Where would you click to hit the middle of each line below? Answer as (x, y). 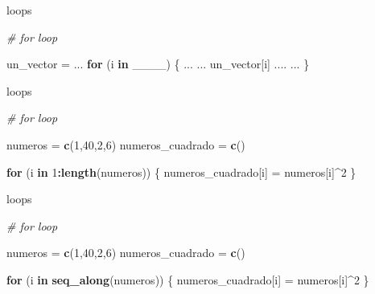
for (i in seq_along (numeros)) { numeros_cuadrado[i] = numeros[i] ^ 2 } (188, 279)
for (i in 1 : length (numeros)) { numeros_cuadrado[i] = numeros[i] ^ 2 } (181, 171)
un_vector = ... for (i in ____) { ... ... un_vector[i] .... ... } (158, 64)
